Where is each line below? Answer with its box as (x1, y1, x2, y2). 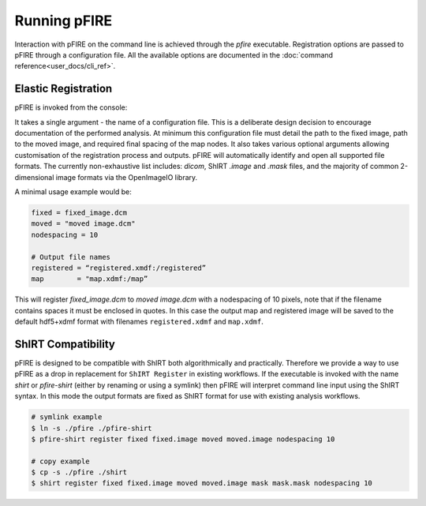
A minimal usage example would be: (14, 186, 132, 197)
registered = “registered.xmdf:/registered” (31, 263, 207, 272)
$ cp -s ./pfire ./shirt (31, 468, 128, 477)
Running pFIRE (14, 12, 113, 29)
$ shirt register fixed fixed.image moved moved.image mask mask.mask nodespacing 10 (31, 478, 372, 488)
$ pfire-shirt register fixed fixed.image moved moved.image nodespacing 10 (31, 434, 335, 444)
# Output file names (31, 253, 110, 261)
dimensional (14, 172, 54, 182)
